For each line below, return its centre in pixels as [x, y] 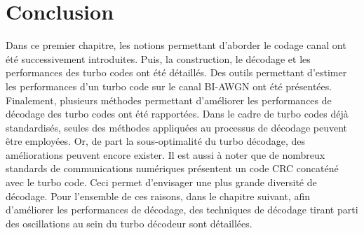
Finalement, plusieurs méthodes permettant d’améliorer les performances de [169, 100]
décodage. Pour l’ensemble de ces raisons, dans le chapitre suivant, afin [158, 196]
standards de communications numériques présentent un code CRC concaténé [172, 168]
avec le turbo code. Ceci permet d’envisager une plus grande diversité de [161, 182]
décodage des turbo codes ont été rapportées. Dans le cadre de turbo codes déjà [177, 114]
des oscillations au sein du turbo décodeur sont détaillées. [129, 223]
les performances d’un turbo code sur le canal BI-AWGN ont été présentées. [169, 86]
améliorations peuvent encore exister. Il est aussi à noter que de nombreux [166, 154]
